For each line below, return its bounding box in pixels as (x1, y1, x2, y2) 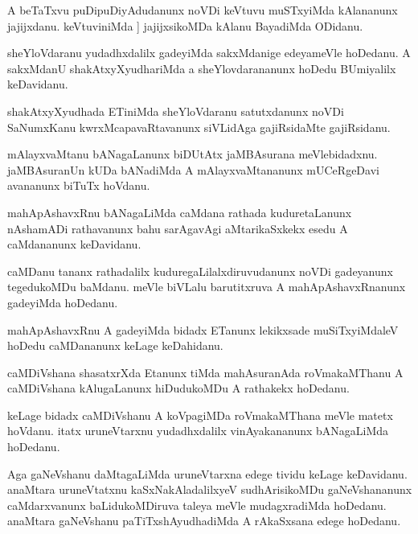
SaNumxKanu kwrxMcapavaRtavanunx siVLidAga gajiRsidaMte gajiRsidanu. (7, 118, 391, 135)
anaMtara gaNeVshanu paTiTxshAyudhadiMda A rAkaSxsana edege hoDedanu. (7, 512, 401, 529)
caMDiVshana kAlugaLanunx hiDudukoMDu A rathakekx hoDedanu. (7, 380, 350, 396)
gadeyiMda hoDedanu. (7, 294, 118, 310)
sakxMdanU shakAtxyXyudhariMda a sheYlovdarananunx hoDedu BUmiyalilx (7, 60, 396, 76)
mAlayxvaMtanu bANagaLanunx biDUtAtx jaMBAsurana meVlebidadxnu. (7, 146, 378, 162)
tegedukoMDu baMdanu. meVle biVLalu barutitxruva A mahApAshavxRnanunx (7, 278, 406, 295)
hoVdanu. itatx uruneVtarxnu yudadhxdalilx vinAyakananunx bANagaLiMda (7, 422, 389, 439)
